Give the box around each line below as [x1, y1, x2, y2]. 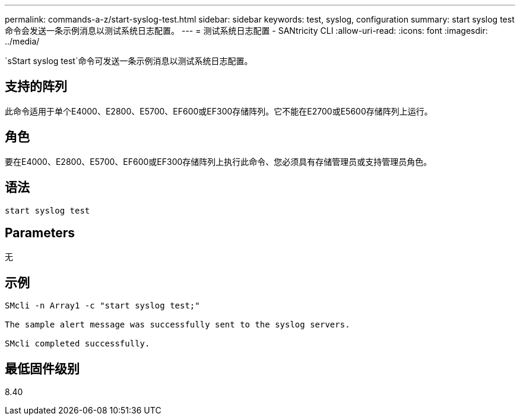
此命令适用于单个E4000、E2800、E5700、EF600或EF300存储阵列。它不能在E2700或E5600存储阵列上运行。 [5, 106, 433, 116]
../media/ [5, 36, 40, 46]
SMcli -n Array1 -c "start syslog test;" [5, 301, 200, 311]
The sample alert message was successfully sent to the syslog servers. [5, 320, 350, 330]
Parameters [5, 225, 75, 240]
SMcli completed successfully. [5, 339, 150, 349]
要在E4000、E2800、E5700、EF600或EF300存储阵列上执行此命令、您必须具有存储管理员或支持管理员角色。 [5, 156, 432, 167]
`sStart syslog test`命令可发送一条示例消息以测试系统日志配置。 [5, 56, 253, 66]
